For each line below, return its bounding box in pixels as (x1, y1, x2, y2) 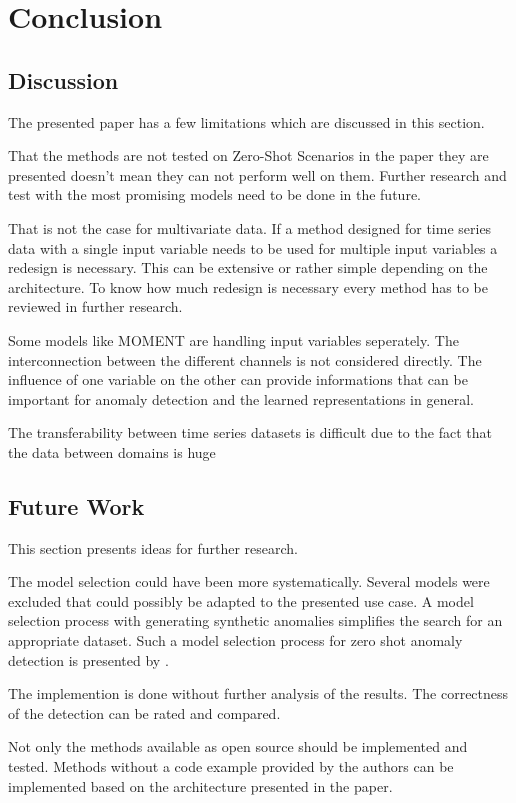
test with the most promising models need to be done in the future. (8, 184, 421, 205)
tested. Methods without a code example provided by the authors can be (8, 756, 454, 777)
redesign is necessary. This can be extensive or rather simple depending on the (8, 257, 488, 278)
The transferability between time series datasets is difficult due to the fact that (8, 422, 492, 443)
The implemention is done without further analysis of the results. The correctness (8, 683, 509, 704)
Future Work (8, 490, 145, 521)
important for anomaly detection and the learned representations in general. (8, 388, 474, 409)
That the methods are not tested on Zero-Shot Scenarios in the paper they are (8, 145, 489, 166)
